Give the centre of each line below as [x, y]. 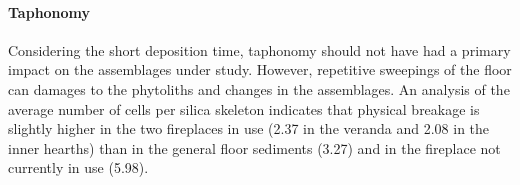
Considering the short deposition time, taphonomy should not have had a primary [259, 49]
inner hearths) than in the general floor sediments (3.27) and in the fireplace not [254, 147]
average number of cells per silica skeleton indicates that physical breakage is [244, 108]
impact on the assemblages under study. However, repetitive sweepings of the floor [260, 69]
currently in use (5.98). [78, 167]
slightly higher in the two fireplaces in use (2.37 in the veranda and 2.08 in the [249, 128]
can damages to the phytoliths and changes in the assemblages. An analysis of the [259, 88]
